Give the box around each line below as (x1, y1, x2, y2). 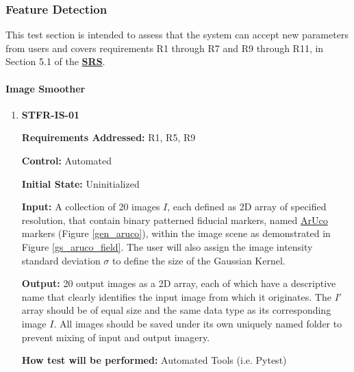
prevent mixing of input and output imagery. (21, 330, 210, 344)
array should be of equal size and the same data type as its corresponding (21, 303, 331, 317)
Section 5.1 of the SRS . (5, 54, 105, 69)
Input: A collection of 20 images (21, 199, 160, 214)
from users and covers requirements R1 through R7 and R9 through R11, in (5, 40, 324, 55)
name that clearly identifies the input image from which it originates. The (21, 289, 331, 303)
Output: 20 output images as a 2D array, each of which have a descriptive (21, 276, 336, 290)
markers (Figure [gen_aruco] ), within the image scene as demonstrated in (21, 226, 331, 240)
